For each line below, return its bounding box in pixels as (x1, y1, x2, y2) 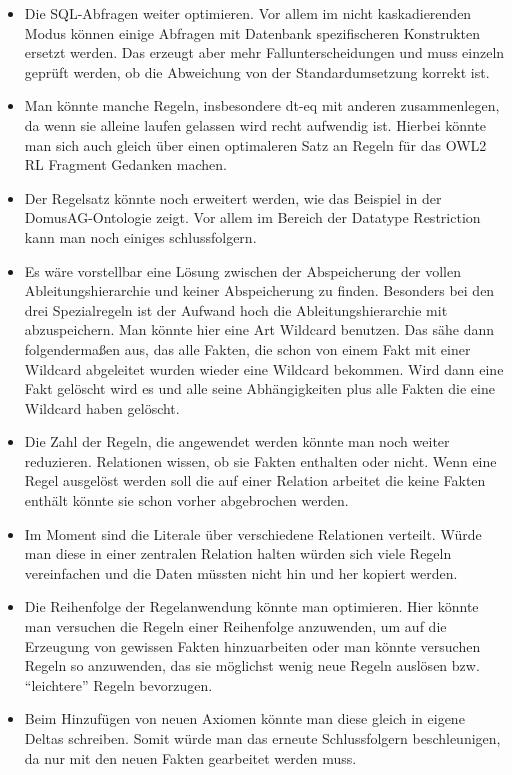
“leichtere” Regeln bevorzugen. (24, 674, 213, 695)
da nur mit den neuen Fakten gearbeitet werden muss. (24, 747, 357, 768)
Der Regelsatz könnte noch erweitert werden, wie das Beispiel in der (24, 187, 442, 208)
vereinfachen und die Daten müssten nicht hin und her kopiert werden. (24, 562, 458, 583)
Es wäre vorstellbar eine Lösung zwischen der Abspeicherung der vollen (24, 260, 461, 281)
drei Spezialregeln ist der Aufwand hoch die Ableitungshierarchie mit (24, 299, 448, 320)
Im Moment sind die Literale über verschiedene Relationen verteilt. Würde (24, 523, 482, 544)
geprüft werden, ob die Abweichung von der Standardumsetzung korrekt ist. (24, 61, 490, 82)
